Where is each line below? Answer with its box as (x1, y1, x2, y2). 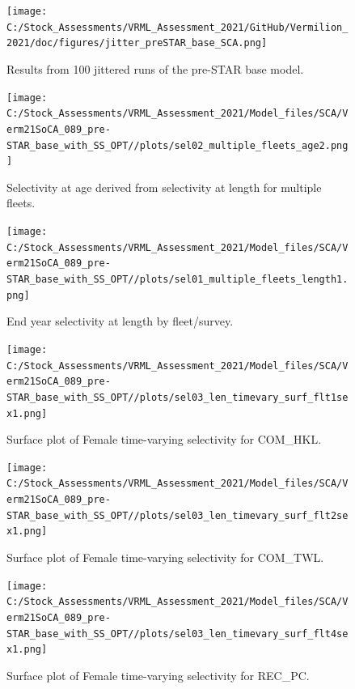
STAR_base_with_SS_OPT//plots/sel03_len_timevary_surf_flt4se (6, 627, 349, 640)
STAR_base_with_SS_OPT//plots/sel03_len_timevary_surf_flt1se (6, 391, 349, 403)
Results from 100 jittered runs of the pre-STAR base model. (6, 60, 304, 77)
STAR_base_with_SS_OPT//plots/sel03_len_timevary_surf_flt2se (6, 509, 349, 521)
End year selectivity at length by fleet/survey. (6, 313, 234, 330)
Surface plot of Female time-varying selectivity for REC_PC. (6, 666, 310, 683)
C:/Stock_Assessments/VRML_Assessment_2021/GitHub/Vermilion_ (6, 21, 349, 33)
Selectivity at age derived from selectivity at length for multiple (6, 178, 322, 195)
